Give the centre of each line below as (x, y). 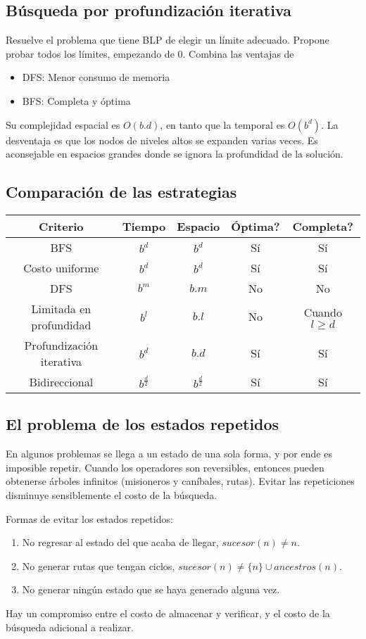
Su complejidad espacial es (63, 124)
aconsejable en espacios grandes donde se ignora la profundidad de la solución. (175, 154)
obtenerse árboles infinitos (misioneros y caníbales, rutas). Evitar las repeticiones (180, 481)
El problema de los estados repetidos (143, 424)
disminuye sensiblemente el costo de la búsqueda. (112, 494)
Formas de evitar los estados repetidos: (89, 518)
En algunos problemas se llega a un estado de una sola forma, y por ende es (169, 454)
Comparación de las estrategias (121, 192)
